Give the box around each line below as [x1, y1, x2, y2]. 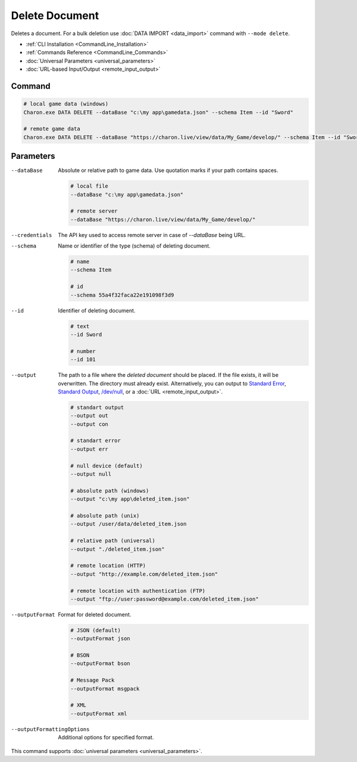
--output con [70, 420, 108, 427]
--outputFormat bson [70, 660, 130, 667]
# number [70, 348, 96, 354]
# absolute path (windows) [70, 487, 149, 494]
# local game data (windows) [23, 101, 109, 107]
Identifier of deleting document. [58, 307, 136, 314]
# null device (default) [70, 462, 143, 469]
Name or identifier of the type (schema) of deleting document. [58, 242, 211, 249]
